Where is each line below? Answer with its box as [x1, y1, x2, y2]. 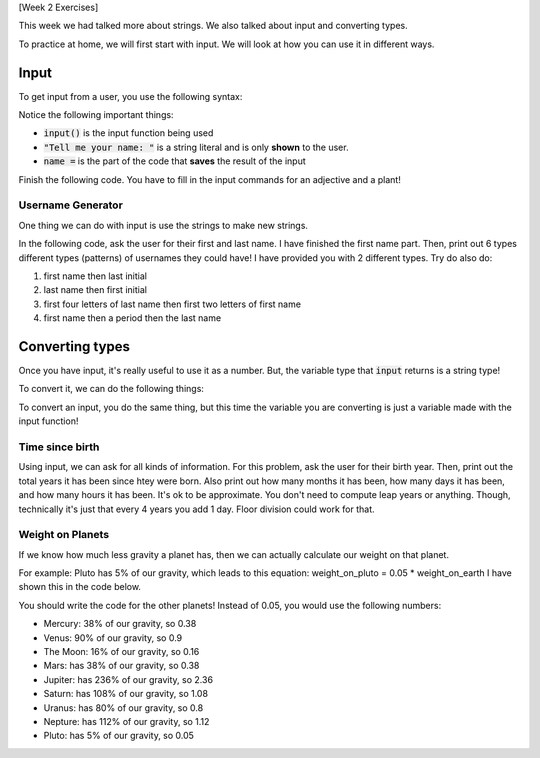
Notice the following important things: [18, 109, 174, 121]
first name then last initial [43, 270, 147, 282]
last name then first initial [43, 284, 147, 296]
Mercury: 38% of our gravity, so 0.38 [43, 618, 197, 630]
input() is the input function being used [43, 127, 214, 139]
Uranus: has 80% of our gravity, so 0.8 [43, 701, 204, 714]
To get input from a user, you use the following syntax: [18, 90, 243, 102]
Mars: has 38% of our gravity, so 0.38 [43, 660, 200, 672]
